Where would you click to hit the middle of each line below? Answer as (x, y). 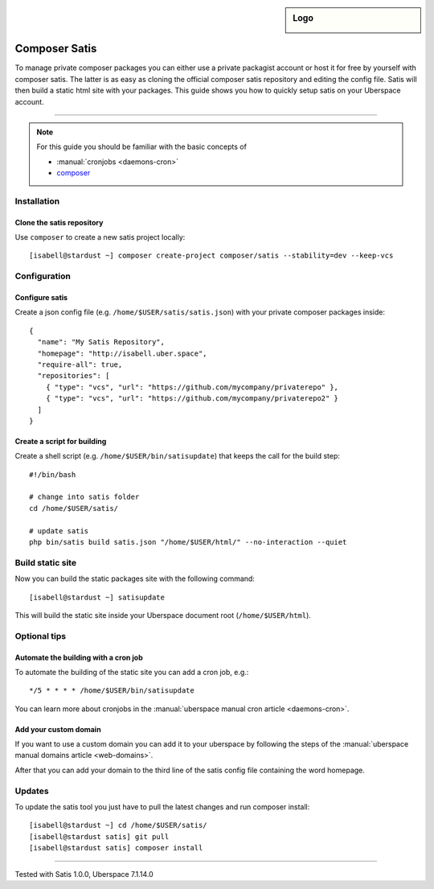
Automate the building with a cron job (79, 657)
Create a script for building (61, 441)
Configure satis (41, 297)
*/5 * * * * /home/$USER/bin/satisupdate (112, 691)
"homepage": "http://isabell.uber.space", (123, 353)
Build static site (45, 562)
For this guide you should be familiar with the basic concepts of (141, 147)
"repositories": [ (74, 376)
